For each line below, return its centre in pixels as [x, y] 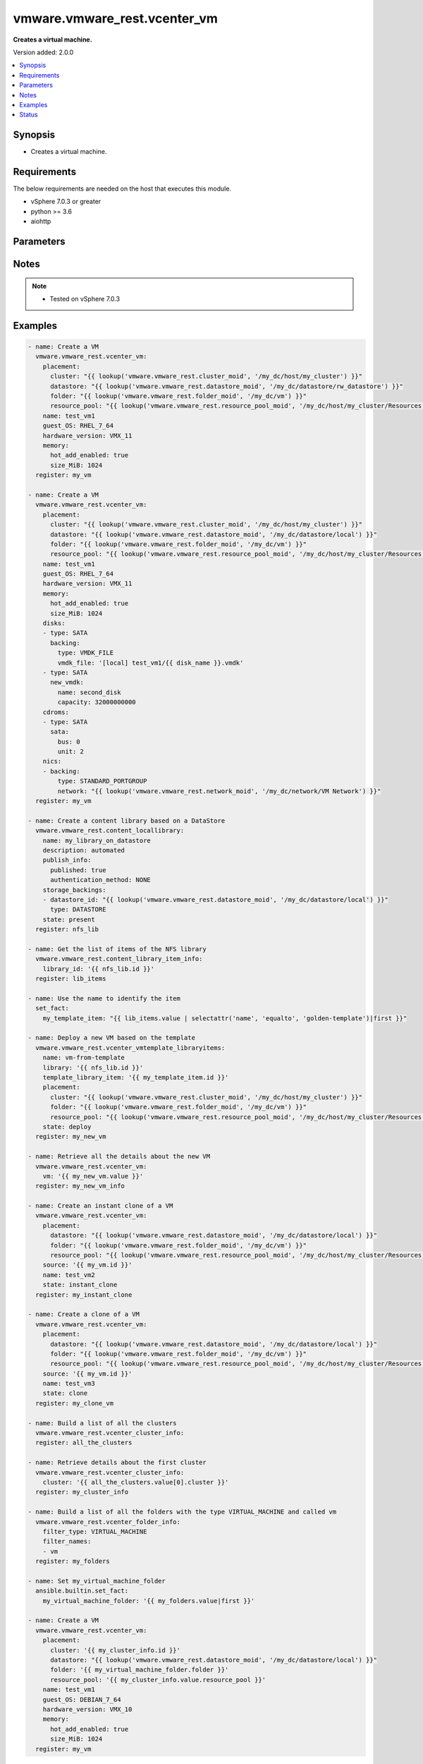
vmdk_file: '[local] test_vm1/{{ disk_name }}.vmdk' [151, 663]
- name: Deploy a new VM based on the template [111, 1038]
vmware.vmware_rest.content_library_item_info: [119, 959]
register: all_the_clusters [84, 1443]
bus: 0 [69, 742]
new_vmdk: [67, 682]
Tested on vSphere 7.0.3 [85, 299]
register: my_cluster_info [82, 1492]
